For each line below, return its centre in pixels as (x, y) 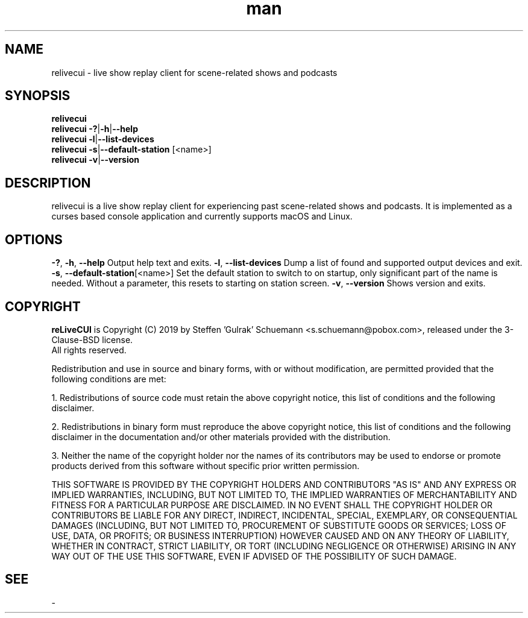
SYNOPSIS (38, 96)
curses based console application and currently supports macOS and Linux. (202, 216)
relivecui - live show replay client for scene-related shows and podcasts (194, 72)
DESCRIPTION (48, 183)
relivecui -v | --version (96, 160)
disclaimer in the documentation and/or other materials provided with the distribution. (221, 437)
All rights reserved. (89, 350)
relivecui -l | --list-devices (103, 139)
